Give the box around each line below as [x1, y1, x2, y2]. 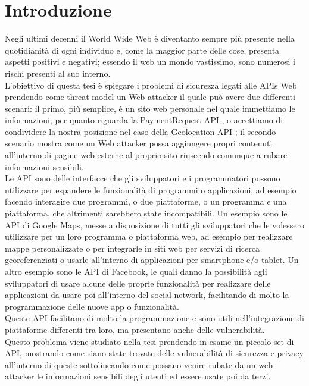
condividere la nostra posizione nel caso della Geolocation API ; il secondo [5, 125, 276, 137]
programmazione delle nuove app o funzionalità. [5, 300, 179, 312]
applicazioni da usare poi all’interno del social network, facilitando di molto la [5, 288, 289, 301]
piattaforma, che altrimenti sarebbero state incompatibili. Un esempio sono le [5, 207, 288, 219]
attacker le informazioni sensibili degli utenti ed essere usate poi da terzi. [5, 370, 271, 382]
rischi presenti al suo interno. [5, 67, 111, 79]
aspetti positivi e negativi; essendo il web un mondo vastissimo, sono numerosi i [5, 55, 295, 68]
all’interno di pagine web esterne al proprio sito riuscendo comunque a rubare [5, 149, 288, 161]
